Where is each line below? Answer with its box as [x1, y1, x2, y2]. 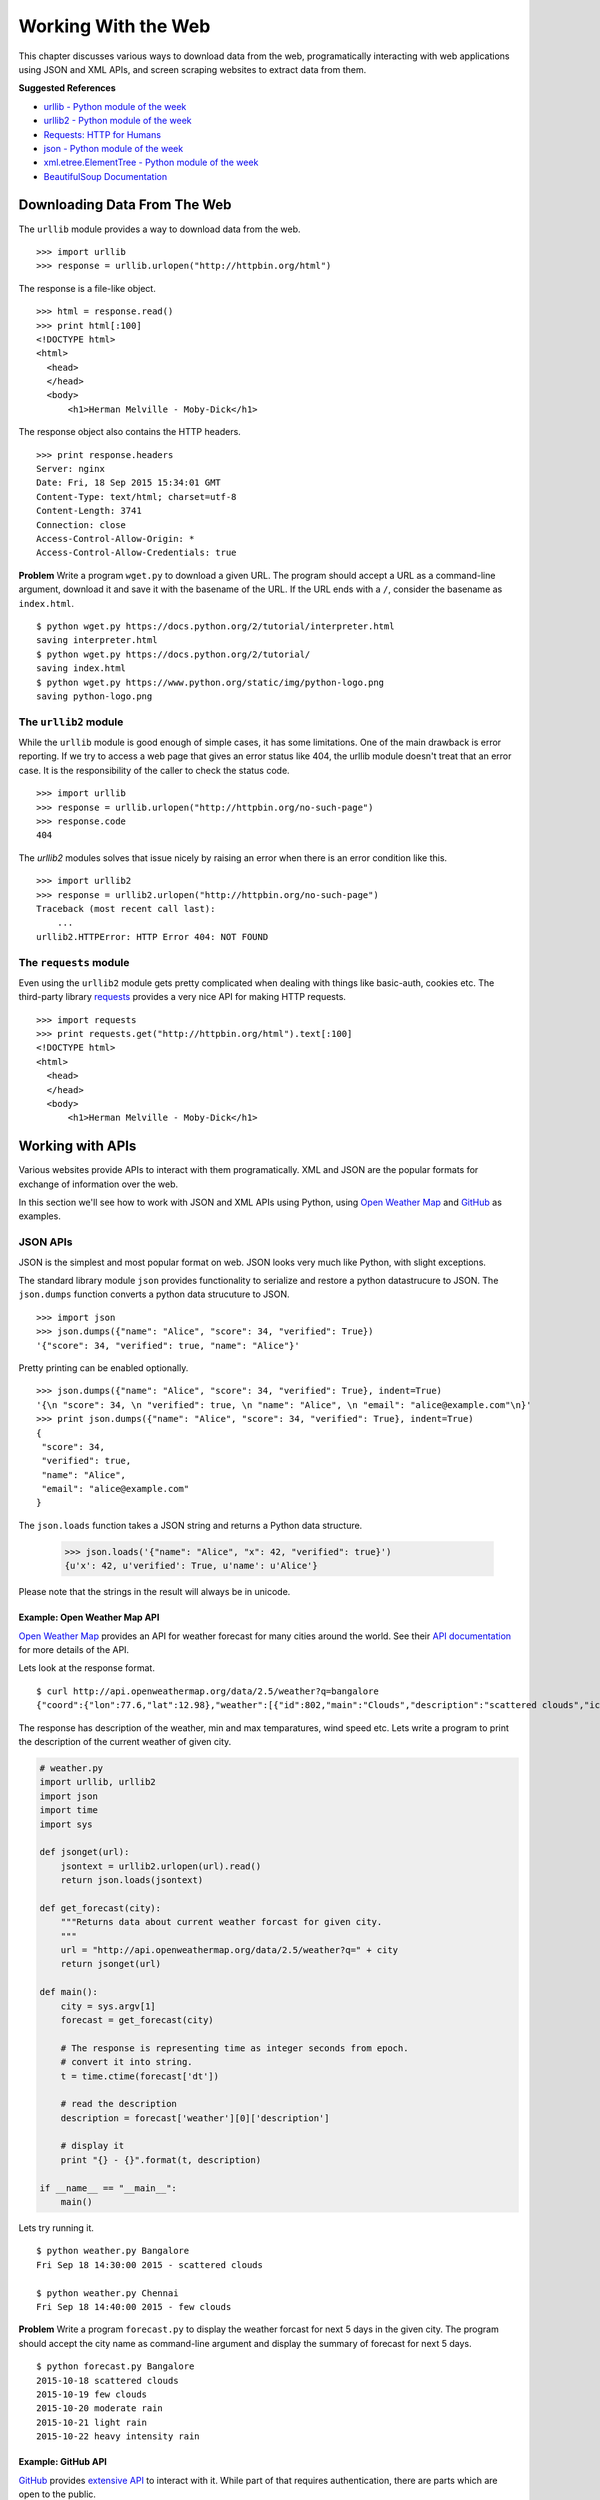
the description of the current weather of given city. [18, 1735, 232, 1747]
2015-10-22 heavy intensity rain [36, 2431, 200, 2442]
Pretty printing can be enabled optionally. [18, 1361, 189, 1374]
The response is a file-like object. [18, 282, 157, 294]
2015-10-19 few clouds [36, 2388, 148, 2400]
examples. [18, 1210, 62, 1222]
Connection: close [36, 519, 127, 530]
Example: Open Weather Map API [18, 1611, 160, 1624]
